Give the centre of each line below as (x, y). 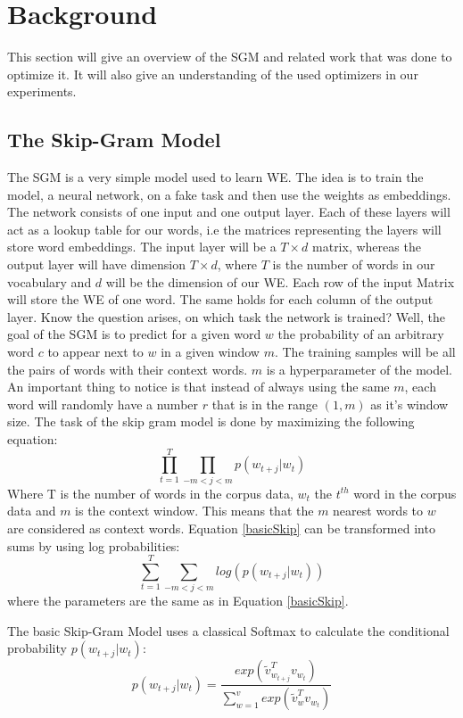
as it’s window (409, 404)
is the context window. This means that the (194, 511)
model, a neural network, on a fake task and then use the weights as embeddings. (229, 194)
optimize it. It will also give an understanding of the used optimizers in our (213, 74)
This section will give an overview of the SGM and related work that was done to (230, 57)
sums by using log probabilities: (94, 545)
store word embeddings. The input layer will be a (142, 247)
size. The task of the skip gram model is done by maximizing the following (211, 421)
